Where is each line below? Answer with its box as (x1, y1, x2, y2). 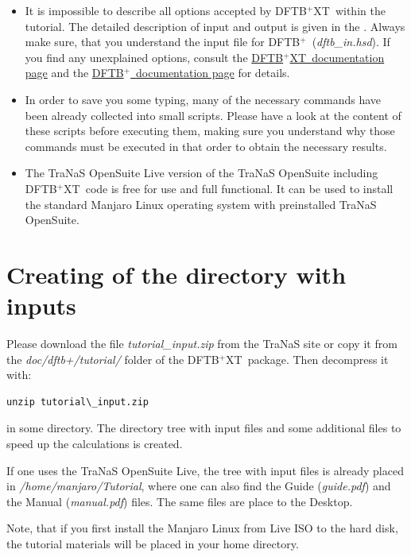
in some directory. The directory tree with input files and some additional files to (6, 420, 401, 436)
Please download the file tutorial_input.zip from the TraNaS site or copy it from (6, 335, 397, 352)
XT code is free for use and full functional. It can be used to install (64, 180, 394, 196)
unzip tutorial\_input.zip (6, 396, 149, 408)
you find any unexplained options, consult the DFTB (25, 48, 284, 65)
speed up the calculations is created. (6, 435, 183, 451)
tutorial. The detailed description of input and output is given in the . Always (25, 17, 405, 34)
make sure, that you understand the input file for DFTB (25, 33, 300, 50)
